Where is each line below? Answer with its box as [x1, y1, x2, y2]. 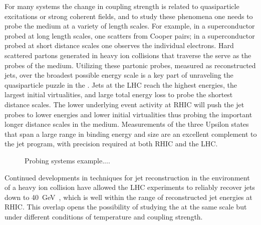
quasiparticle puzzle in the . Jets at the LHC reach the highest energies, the [5, 79, 237, 90]
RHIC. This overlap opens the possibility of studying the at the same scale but [5, 201, 247, 212]
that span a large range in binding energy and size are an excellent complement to [5, 128, 257, 139]
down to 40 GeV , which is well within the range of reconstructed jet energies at [5, 191, 252, 202]
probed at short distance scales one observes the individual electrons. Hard [5, 40, 234, 51]
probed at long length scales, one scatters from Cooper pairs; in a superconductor [5, 30, 255, 41]
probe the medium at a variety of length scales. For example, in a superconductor [5, 21, 255, 31]
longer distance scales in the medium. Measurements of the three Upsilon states [5, 119, 249, 129]
